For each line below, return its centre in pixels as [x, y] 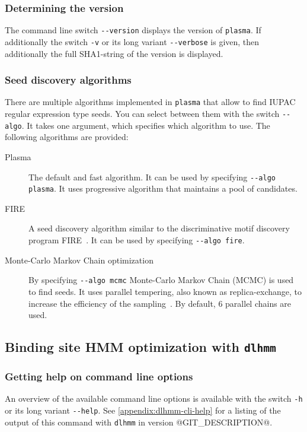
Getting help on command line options [99, 376]
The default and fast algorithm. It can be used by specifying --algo [152, 177]
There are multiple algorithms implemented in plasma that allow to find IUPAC [150, 102]
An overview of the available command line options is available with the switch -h [154, 398]
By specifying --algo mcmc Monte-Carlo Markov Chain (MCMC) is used [161, 280]
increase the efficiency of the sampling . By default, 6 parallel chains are [160, 303]
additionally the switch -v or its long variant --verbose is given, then [132, 41]
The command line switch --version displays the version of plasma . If [133, 30]
